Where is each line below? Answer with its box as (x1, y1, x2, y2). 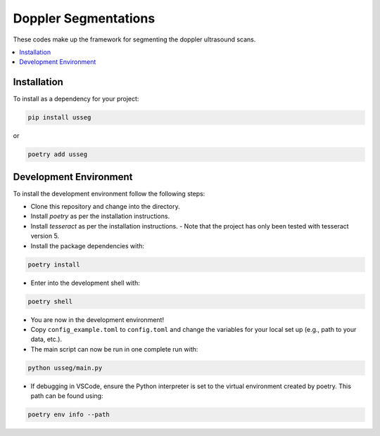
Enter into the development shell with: (30, 278, 140, 287)
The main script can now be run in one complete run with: (30, 345, 198, 353)
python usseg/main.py (27, 364, 103, 372)
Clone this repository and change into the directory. (30, 203, 180, 211)
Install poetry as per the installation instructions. (30, 212, 170, 221)
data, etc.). (30, 335, 63, 344)
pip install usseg (27, 113, 91, 122)
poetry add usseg (27, 150, 88, 158)
